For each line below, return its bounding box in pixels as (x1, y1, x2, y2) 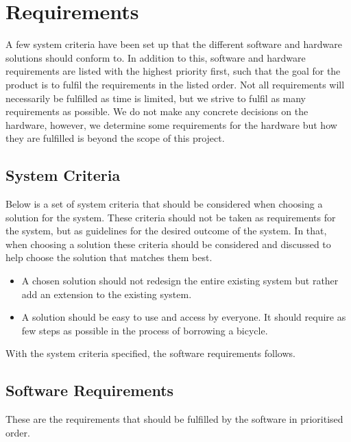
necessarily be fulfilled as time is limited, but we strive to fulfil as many (5, 90, 306, 105)
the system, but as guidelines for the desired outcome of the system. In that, (5, 223, 327, 238)
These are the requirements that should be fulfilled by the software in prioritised (5, 412, 343, 426)
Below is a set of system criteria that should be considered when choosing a (5, 197, 323, 211)
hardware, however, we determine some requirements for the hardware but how (5, 117, 337, 132)
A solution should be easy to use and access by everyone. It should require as (21, 310, 346, 324)
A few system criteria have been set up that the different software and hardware (5, 37, 342, 51)
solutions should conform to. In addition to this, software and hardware (5, 50, 306, 64)
